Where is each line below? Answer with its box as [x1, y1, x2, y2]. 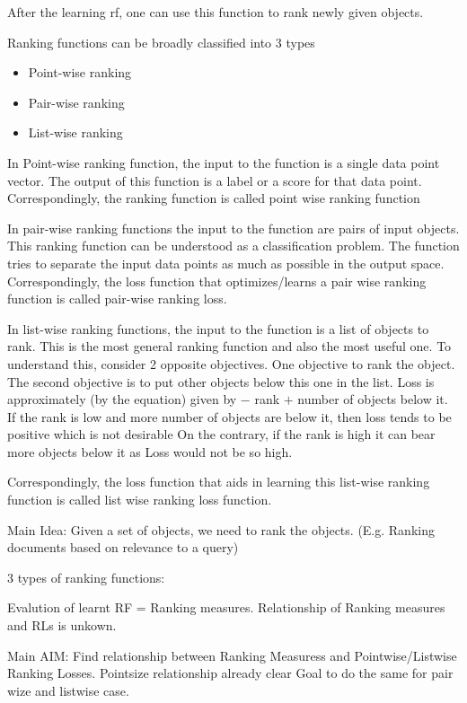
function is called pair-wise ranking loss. [7, 289, 227, 308]
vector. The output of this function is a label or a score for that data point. [7, 171, 422, 189]
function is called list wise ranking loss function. [7, 490, 272, 509]
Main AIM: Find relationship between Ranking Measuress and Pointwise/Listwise [7, 646, 457, 664]
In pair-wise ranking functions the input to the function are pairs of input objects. [7, 218, 460, 237]
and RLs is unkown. [7, 616, 117, 635]
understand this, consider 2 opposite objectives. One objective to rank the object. [7, 354, 455, 373]
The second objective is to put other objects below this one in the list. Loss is [7, 372, 435, 391]
